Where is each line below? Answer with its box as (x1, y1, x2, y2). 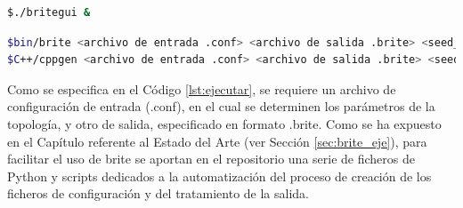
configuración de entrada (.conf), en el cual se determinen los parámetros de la (7, 97, 435, 116)
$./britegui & (7, 6, 91, 19)
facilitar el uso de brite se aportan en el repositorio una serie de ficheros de (7, 149, 415, 168)
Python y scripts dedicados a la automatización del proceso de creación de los (7, 166, 432, 185)
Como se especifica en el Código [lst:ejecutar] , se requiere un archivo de (7, 79, 396, 98)
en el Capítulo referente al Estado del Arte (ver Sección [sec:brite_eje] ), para (7, 132, 427, 150)
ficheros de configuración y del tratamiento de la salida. (7, 184, 309, 203)
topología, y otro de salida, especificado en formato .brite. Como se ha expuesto (7, 114, 442, 132)
